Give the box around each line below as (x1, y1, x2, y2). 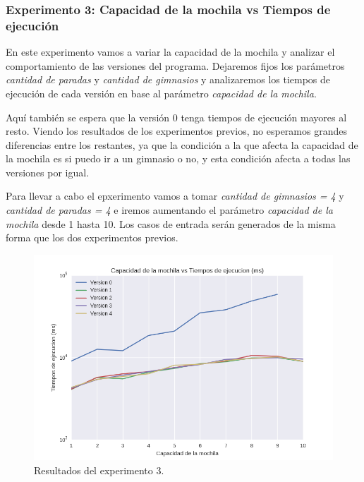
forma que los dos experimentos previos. (6, 230, 178, 245)
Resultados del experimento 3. (34, 462, 164, 477)
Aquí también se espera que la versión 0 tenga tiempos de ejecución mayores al (6, 109, 347, 124)
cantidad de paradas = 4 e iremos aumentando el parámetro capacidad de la (6, 203, 333, 217)
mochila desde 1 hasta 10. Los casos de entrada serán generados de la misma (6, 216, 336, 231)
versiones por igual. (6, 164, 90, 179)
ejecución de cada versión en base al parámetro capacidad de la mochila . (6, 85, 317, 100)
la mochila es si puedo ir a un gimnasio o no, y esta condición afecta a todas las (6, 151, 351, 166)
